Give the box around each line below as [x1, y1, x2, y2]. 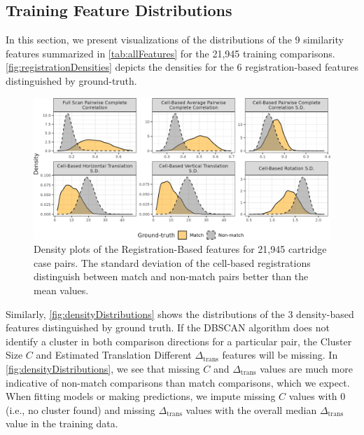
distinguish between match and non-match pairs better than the [34, 269, 309, 284]
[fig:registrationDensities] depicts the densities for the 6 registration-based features [6, 60, 358, 74]
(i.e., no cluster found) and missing [6, 402, 155, 417]
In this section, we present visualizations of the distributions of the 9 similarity [6, 32, 344, 47]
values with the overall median [185, 402, 317, 417]
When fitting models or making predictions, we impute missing [6, 389, 276, 403]
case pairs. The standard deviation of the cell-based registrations [34, 255, 311, 270]
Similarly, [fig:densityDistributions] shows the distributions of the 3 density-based [6, 306, 354, 321]
